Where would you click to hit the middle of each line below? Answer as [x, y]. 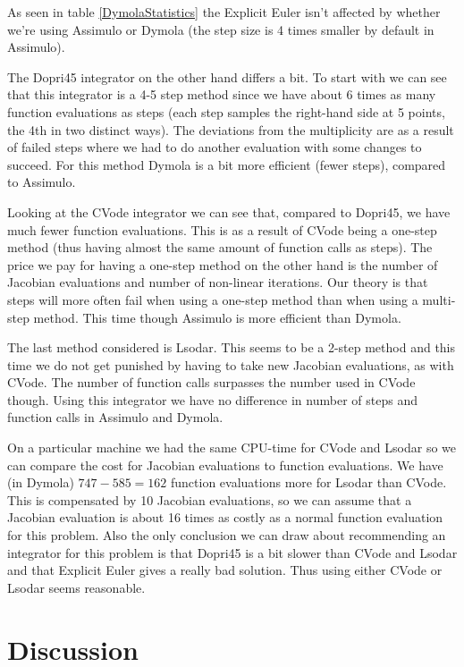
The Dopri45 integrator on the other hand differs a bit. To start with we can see [227, 76]
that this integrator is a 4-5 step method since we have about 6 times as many [222, 94]
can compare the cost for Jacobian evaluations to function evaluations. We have [225, 464]
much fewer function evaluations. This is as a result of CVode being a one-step [222, 229]
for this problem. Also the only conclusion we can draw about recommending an [227, 535]
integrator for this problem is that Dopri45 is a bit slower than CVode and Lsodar [232, 552]
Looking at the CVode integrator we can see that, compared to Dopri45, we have [229, 211]
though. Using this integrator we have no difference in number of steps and [212, 399]
